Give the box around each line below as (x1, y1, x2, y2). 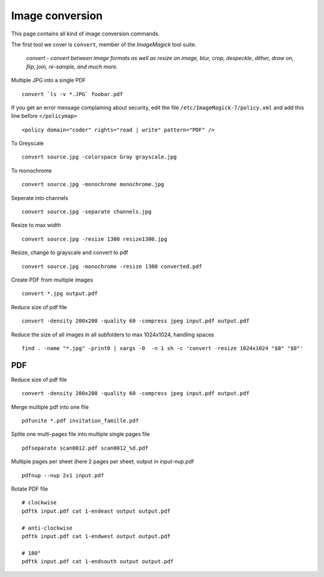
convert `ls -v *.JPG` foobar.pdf (22, 91, 123, 97)
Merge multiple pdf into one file (11, 403, 89, 411)
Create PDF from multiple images (11, 276, 93, 283)
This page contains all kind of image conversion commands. (11, 30, 160, 37)
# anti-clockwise (22, 524, 73, 531)
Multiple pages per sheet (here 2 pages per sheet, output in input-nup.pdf (11, 458, 194, 465)
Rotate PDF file (11, 485, 48, 492)
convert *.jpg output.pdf (22, 290, 98, 297)
